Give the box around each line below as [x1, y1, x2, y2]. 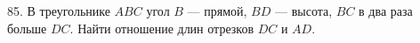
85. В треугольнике [7, 2, 110, 19]
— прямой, [187, 2, 247, 19]
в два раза [359, 2, 413, 19]
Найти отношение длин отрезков [77, 18, 254, 37]
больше [7, 18, 47, 37]
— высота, [275, 2, 333, 19]
